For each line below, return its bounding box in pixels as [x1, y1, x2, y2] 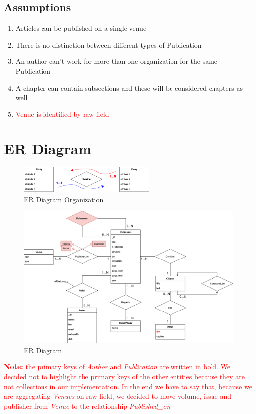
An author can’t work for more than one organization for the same [15, 56, 218, 66]
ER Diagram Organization [24, 194, 104, 204]
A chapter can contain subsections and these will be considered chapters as [15, 82, 243, 93]
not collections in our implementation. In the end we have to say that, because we [4, 381, 252, 391]
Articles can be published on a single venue [15, 23, 147, 33]
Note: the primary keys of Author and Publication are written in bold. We [4, 362, 231, 372]
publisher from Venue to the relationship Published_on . [4, 400, 172, 411]
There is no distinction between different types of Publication [15, 39, 202, 50]
